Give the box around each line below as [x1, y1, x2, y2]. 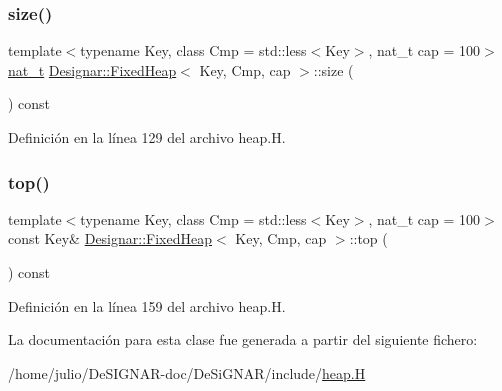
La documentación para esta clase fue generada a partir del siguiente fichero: [8, 329, 478, 350]
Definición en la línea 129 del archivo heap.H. [8, 127, 286, 147]
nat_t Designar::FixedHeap [8, 59, 177, 80]
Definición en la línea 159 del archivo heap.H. [8, 295, 286, 316]
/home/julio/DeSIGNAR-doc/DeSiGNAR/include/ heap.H [8, 362, 366, 383]
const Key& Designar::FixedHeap [8, 228, 212, 249]
